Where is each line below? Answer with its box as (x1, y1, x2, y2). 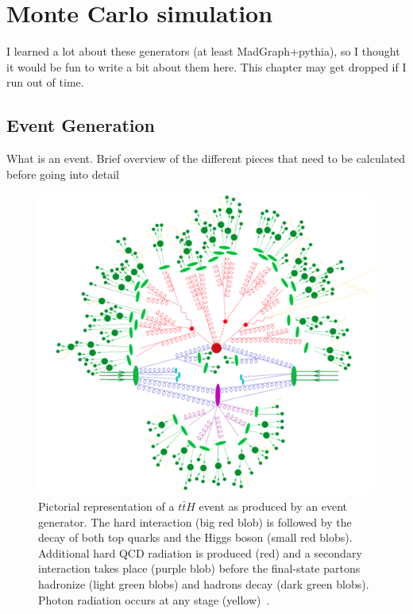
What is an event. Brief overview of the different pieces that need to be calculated (6, 150, 406, 167)
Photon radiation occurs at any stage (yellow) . (38, 591, 270, 608)
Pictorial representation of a (38, 498, 175, 514)
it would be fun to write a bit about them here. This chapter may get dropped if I (6, 58, 407, 75)
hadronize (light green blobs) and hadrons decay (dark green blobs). (38, 575, 369, 592)
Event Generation (6, 113, 156, 137)
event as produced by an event (199, 498, 347, 514)
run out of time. (6, 74, 84, 91)
